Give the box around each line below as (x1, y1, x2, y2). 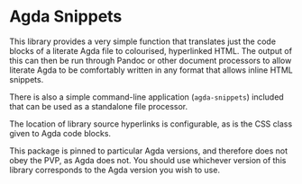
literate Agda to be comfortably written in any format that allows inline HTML (9, 65, 293, 75)
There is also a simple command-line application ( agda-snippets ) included (9, 92, 284, 102)
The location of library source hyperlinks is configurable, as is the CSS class (9, 118, 293, 129)
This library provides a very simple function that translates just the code (9, 36, 277, 47)
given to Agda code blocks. (9, 127, 111, 138)
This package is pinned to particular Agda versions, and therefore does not (9, 145, 288, 156)
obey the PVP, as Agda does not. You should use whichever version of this (9, 154, 287, 165)
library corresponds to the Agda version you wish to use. (9, 164, 221, 175)
